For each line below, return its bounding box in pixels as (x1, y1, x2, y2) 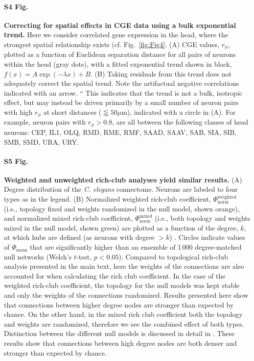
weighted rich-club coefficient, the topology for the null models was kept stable (4, 280, 240, 290)
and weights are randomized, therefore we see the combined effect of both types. (4, 318, 244, 329)
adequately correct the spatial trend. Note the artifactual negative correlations (4, 78, 239, 88)
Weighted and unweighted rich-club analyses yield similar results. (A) (4, 174, 242, 184)
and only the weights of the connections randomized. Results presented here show (4, 290, 249, 300)
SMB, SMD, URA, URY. (4, 136, 79, 147)
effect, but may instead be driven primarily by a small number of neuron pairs (4, 97, 239, 107)
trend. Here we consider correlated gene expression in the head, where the (4, 29, 228, 40)
